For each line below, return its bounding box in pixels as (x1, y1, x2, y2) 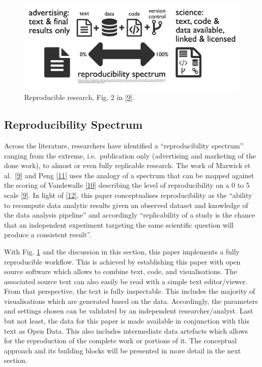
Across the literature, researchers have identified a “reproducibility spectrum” (4, 140, 243, 150)
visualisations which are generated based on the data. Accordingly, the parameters (4, 295, 258, 306)
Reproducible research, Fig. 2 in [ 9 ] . (24, 92, 135, 102)
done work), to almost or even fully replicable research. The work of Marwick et (4, 160, 251, 171)
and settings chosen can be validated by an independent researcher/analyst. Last (4, 305, 253, 316)
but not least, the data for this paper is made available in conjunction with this (4, 316, 249, 326)
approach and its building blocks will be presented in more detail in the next (4, 345, 241, 355)
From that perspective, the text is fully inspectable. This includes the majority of (4, 286, 255, 296)
